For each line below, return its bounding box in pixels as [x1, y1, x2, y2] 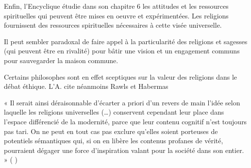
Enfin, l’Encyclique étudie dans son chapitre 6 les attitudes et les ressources [4, 1, 229, 11]
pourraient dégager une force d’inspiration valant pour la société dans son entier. [4, 145, 244, 155]
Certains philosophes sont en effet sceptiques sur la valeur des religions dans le [4, 71, 237, 82]
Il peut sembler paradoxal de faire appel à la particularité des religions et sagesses [4, 36, 248, 46]
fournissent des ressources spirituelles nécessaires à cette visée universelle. [4, 20, 222, 30]
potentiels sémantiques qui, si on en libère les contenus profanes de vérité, [4, 135, 223, 146]
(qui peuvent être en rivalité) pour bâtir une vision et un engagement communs [4, 46, 240, 56]
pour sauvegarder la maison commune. [4, 55, 118, 65]
